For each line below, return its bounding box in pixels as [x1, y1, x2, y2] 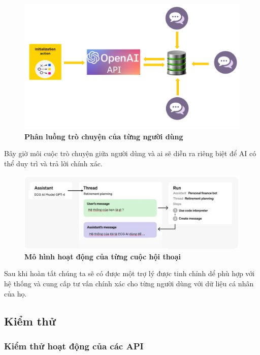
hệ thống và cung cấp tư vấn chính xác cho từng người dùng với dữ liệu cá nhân [4, 278, 254, 289]
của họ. [4, 288, 27, 299]
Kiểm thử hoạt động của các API [4, 339, 144, 352]
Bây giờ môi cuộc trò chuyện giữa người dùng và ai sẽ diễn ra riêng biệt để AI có [4, 148, 256, 159]
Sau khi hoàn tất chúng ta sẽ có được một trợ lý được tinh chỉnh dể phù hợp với [4, 268, 255, 279]
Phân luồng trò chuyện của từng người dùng [24, 131, 183, 141]
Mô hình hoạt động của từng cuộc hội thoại [24, 251, 181, 261]
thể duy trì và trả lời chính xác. [4, 158, 103, 168]
